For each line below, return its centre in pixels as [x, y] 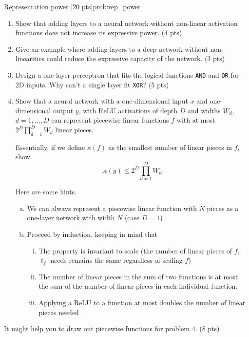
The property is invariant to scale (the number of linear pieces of [135, 250]
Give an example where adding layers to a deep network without [112, 49]
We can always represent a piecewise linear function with [112, 208]
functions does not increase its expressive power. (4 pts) [99, 32]
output [63, 110]
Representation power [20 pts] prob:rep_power [72, 6]
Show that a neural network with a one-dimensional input [102, 101]
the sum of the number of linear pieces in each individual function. [138, 286]
